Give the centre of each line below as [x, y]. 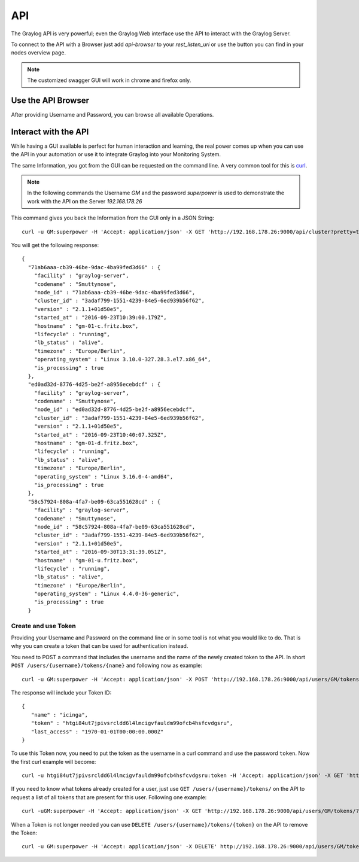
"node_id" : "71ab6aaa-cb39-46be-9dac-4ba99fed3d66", [115, 292]
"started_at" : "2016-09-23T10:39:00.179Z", [100, 318]
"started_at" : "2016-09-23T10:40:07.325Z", [100, 435]
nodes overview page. [39, 53]
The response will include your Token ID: [61, 692]
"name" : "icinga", [60, 715]
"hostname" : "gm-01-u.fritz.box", [86, 560]
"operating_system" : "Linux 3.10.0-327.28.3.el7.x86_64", [122, 360]
